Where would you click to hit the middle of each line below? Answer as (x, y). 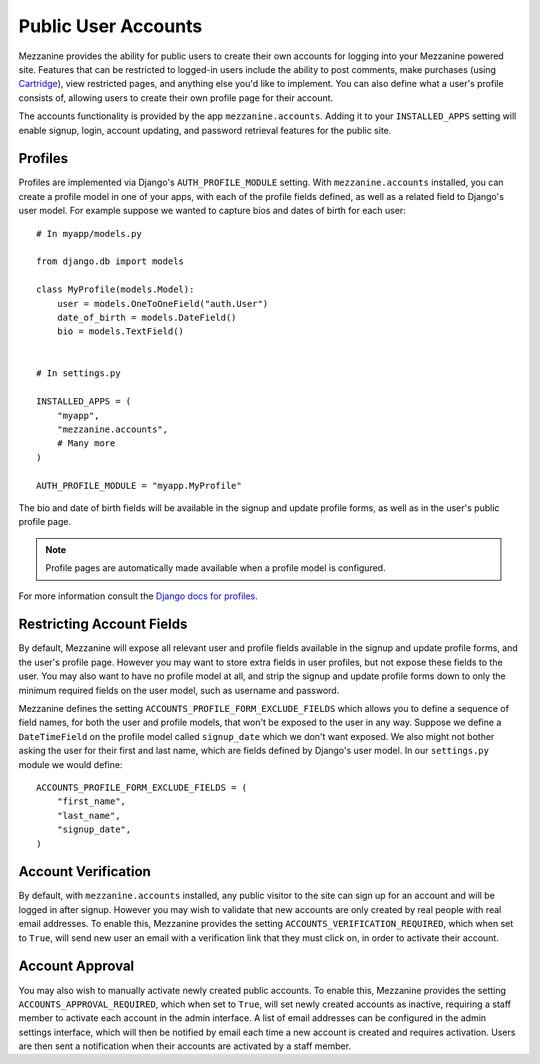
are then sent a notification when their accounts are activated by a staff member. (185, 1046)
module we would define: (70, 764)
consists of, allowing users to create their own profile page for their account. (176, 97)
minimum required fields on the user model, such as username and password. (179, 690)
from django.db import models (110, 261)
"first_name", (91, 801)
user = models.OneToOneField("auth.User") (162, 303)
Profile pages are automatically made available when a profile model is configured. (215, 568)
